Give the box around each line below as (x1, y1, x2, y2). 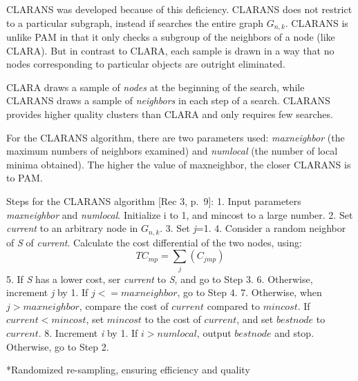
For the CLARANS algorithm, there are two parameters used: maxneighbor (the (6, 130, 345, 144)
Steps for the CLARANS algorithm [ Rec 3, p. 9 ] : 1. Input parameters (6, 193, 301, 208)
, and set (236, 312, 274, 326)
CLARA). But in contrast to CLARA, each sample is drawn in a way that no (6, 43, 335, 57)
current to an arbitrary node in (6, 221, 138, 235)
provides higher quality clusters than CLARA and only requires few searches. (6, 107, 333, 121)
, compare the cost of (79, 298, 169, 313)
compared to (207, 298, 260, 313)
